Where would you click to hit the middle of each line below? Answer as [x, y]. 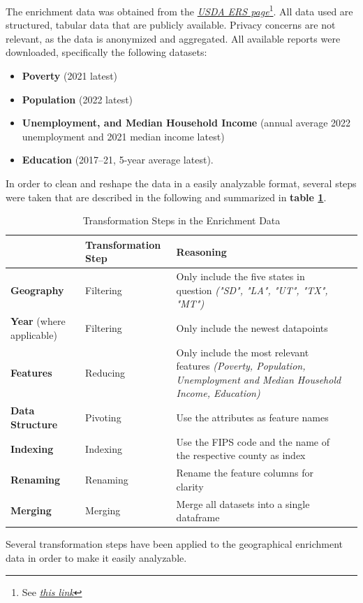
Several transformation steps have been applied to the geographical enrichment [175, 544]
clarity [190, 486]
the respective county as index [241, 455]
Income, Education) [218, 393]
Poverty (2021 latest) [70, 76]
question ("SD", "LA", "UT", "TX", [252, 290]
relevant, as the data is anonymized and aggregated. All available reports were [173, 38]
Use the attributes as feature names [252, 417]
